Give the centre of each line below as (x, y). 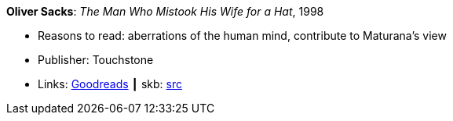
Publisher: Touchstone (96, 60)
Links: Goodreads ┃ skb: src (110, 84)
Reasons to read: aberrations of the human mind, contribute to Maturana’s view (242, 36)
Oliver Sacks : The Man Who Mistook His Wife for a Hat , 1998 (165, 11)
